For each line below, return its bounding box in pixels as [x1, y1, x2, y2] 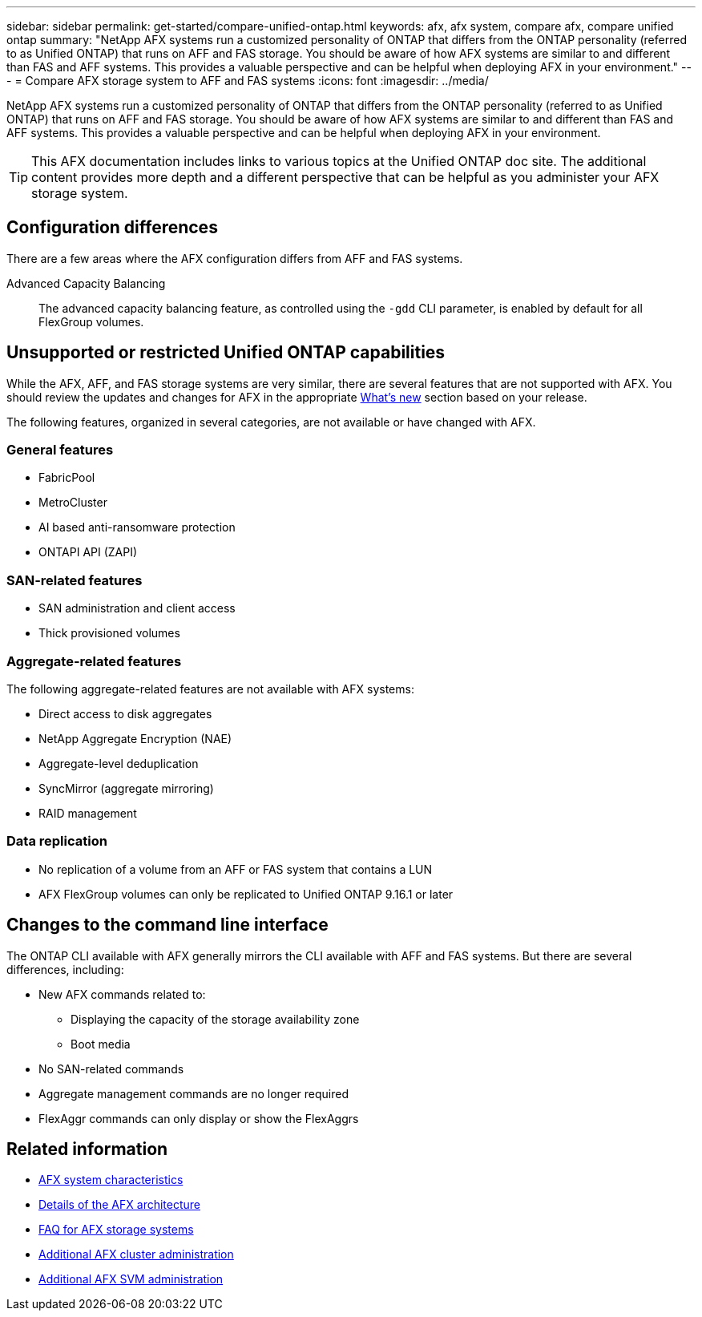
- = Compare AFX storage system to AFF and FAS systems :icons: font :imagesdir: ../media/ [6, 74, 489, 87]
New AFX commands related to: [38, 987, 206, 1001]
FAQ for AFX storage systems [38, 1222, 194, 1237]
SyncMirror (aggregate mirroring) [38, 781, 214, 795]
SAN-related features [6, 572, 143, 588]
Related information [6, 1138, 168, 1159]
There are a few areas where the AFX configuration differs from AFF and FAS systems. [6, 251, 463, 265]
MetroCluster [38, 495, 107, 510]
